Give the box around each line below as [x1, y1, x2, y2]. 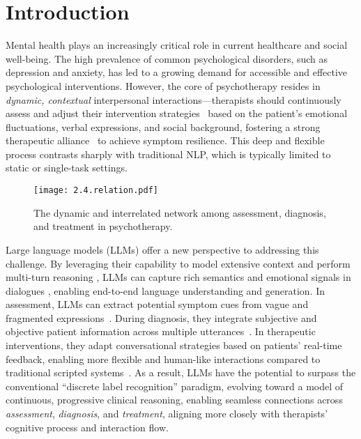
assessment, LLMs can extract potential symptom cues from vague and [6, 297, 309, 311]
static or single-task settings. [6, 160, 128, 175]
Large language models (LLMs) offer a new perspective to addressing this [6, 242, 319, 256]
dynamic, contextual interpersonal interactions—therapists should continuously [6, 92, 341, 107]
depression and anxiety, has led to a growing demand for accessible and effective [6, 65, 348, 79]
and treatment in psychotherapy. [33, 219, 173, 233]
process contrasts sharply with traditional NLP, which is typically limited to [6, 146, 331, 161]
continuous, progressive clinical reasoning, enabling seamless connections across [6, 392, 343, 407]
